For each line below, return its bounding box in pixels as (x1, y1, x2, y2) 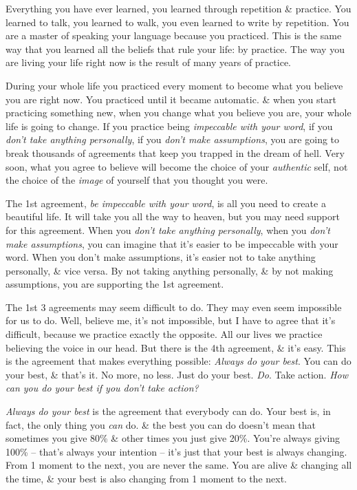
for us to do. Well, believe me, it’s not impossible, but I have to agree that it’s (6, 313, 336, 328)
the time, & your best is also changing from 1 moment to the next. (6, 471, 287, 485)
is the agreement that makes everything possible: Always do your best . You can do (6, 354, 351, 368)
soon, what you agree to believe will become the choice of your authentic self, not (6, 159, 348, 173)
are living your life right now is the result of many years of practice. (6, 55, 292, 70)
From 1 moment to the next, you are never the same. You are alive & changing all (6, 458, 352, 472)
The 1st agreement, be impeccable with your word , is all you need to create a (6, 195, 326, 210)
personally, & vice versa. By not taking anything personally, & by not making (6, 263, 334, 277)
